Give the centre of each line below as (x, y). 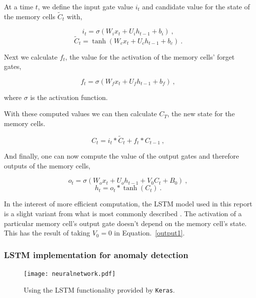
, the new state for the (201, 114)
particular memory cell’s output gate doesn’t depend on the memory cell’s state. (126, 223)
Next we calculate (31, 56)
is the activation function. (69, 97)
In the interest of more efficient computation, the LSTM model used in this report (128, 204)
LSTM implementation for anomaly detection (96, 254)
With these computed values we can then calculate (81, 114)
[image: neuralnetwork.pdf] (70, 274)
